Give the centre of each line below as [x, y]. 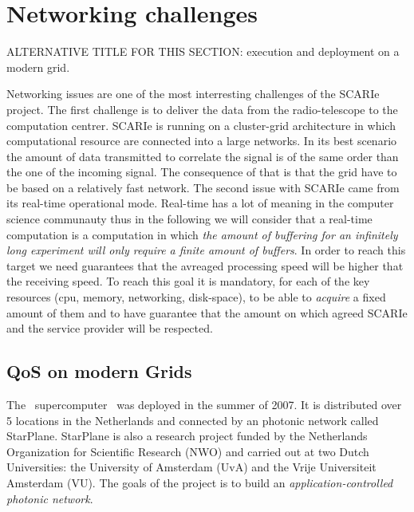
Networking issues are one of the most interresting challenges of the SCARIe [193, 94]
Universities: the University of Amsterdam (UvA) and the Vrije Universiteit [191, 467]
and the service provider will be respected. [110, 328]
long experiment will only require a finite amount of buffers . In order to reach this [206, 250]
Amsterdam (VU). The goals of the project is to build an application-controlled [200, 482]
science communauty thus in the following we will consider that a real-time [189, 219]
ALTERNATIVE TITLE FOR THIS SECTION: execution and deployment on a [203, 51]
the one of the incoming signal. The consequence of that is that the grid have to [202, 172]
